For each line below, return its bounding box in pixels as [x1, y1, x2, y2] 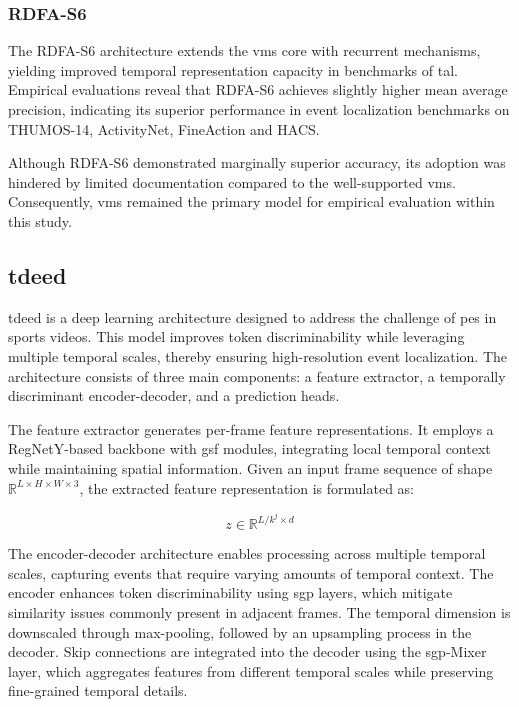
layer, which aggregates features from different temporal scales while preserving [8, 660, 494, 681]
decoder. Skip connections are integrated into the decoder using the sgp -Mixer [8, 641, 487, 662]
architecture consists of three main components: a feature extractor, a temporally [8, 365, 506, 386]
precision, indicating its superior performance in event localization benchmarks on [8, 99, 510, 119]
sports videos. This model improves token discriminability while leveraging [8, 326, 465, 347]
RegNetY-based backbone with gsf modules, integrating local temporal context [8, 438, 491, 459]
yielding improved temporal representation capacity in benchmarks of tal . [8, 59, 458, 80]
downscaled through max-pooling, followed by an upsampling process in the [8, 621, 472, 642]
